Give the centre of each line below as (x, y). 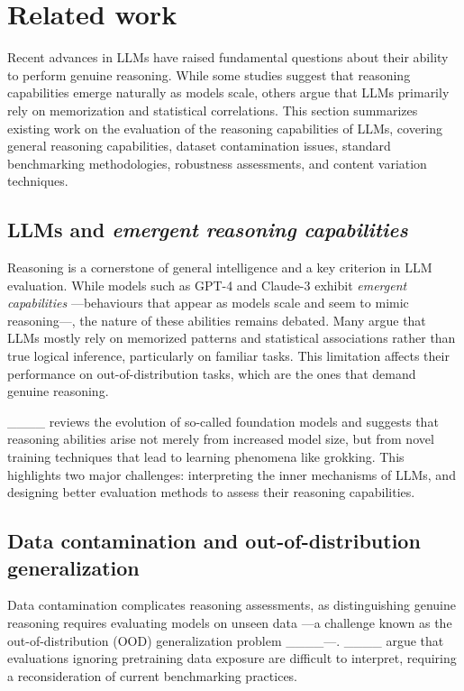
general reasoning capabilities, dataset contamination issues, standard (199, 146)
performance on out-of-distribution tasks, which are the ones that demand (212, 373)
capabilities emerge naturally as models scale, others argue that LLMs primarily (228, 92)
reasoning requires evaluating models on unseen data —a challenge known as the (230, 622)
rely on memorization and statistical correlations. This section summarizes (213, 110)
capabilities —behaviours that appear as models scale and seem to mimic (208, 303)
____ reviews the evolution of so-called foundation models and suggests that (223, 421)
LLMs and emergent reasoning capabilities (208, 230)
